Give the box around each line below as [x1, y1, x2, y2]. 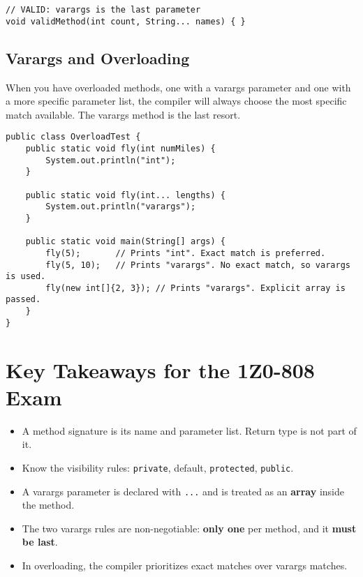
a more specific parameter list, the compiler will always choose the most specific [6, 93, 347, 108]
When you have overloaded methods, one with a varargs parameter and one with [6, 80, 351, 94]
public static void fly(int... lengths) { [25, 190, 225, 200]
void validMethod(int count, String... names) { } [6, 16, 246, 27]
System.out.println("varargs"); [45, 202, 196, 212]
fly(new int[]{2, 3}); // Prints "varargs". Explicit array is [45, 283, 346, 293]
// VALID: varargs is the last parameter [6, 5, 201, 15]
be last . [22, 534, 58, 549]
